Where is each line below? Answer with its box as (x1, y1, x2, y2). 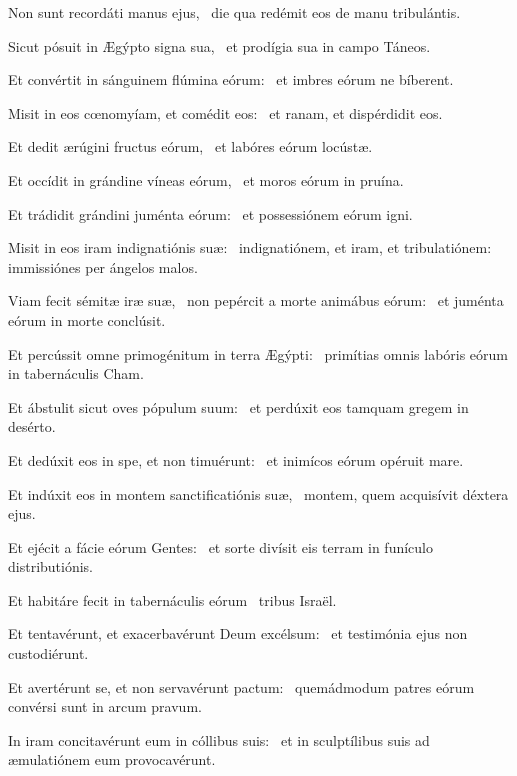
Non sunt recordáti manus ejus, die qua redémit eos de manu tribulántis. (8, 2, 461, 22)
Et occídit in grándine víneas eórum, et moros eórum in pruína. (8, 169, 404, 190)
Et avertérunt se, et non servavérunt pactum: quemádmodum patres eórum (8, 676, 475, 697)
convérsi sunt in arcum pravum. (8, 696, 202, 717)
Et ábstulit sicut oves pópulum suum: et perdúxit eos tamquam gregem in (8, 396, 469, 417)
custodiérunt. (8, 643, 89, 664)
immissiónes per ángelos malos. (8, 256, 198, 277)
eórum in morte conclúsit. (8, 309, 166, 330)
